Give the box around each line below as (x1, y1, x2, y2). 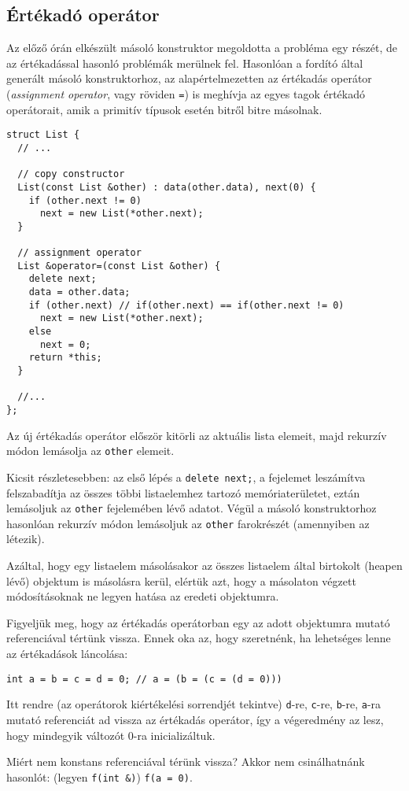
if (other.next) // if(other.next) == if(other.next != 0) (28, 299, 345, 311)
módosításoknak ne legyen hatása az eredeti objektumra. (6, 588, 279, 604)
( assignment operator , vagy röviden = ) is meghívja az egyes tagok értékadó (6, 85, 366, 102)
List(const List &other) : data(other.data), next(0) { (17, 181, 316, 193)
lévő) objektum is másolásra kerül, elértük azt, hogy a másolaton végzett (6, 572, 356, 589)
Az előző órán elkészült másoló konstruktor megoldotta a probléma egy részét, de (6, 39, 398, 56)
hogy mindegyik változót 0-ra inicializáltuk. (6, 726, 216, 743)
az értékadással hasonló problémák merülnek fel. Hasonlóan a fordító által (6, 54, 363, 71)
